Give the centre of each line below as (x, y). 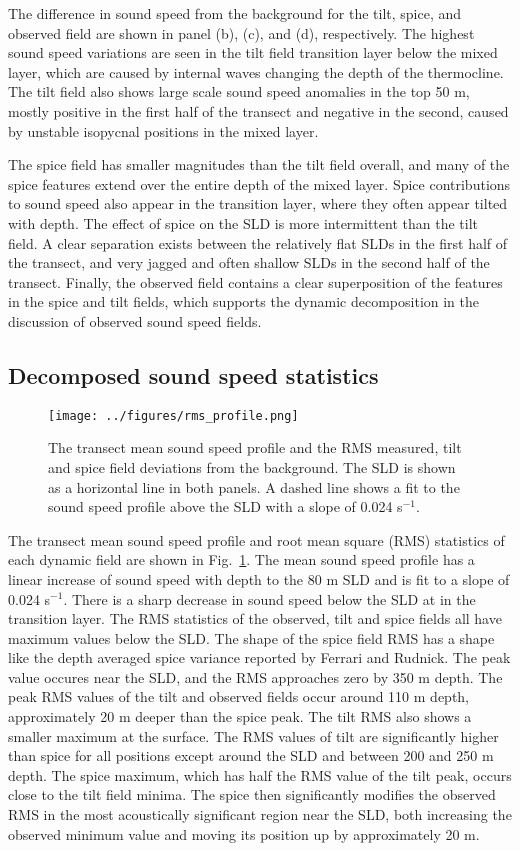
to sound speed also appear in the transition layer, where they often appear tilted (258, 203)
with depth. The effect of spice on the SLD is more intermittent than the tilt (243, 222)
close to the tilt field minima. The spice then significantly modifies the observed (252, 794)
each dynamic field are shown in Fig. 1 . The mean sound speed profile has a (241, 559)
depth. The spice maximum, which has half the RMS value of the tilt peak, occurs (260, 774)
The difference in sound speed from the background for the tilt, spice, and (235, 13)
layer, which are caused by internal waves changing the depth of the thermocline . (256, 71)
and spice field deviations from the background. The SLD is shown (252, 466)
